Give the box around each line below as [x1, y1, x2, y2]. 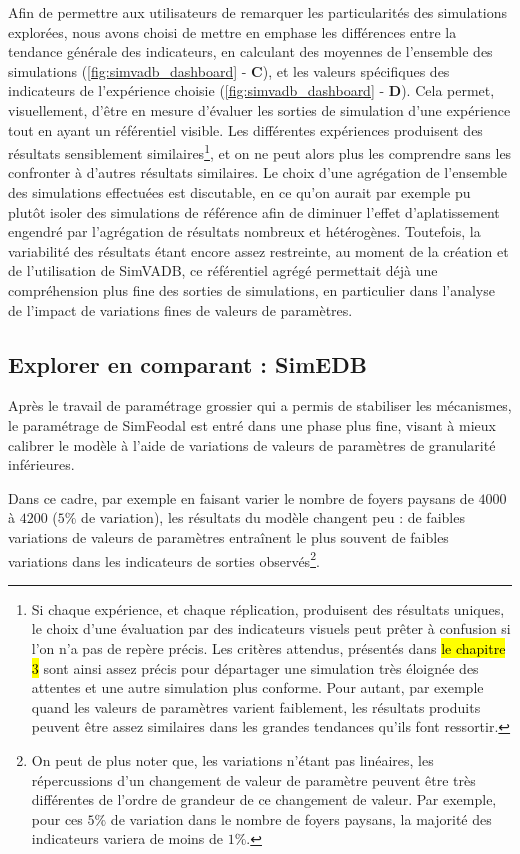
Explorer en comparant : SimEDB [8, 348, 367, 379]
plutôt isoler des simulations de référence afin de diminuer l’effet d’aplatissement [8, 201, 500, 222]
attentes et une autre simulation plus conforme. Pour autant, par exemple [31, 677, 484, 698]
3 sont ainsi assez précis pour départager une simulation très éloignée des [31, 657, 479, 678]
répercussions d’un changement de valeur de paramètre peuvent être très [31, 769, 476, 790]
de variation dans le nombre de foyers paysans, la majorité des [110, 808, 492, 829]
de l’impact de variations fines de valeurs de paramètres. [8, 299, 353, 320]
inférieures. [8, 454, 75, 475]
